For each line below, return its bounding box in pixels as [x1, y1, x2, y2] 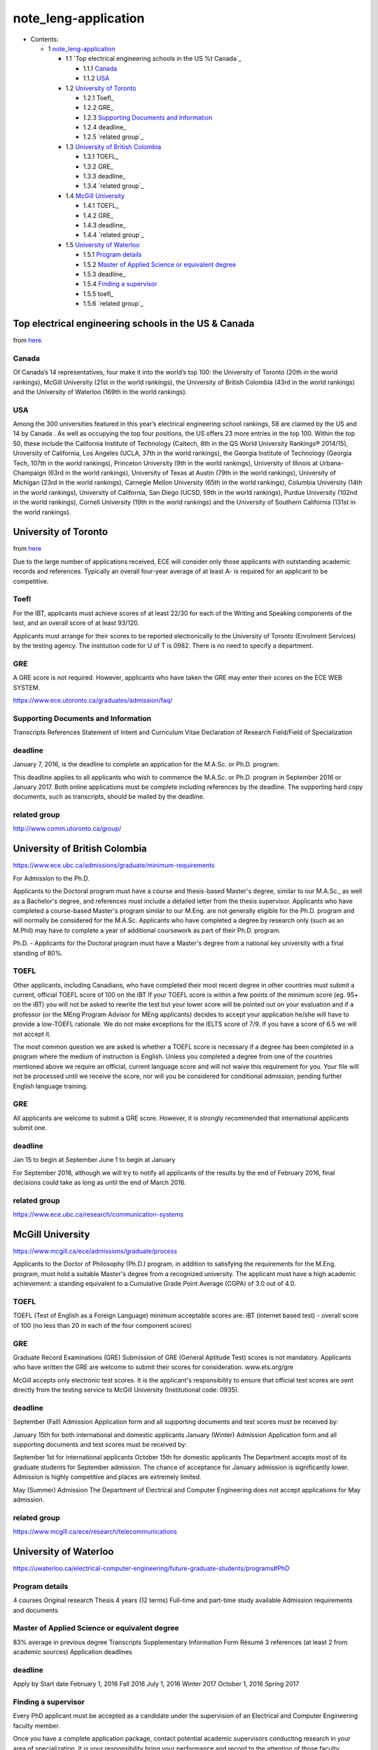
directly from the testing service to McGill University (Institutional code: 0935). [13, 1386, 239, 1394]
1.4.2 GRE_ [83, 211, 114, 220]
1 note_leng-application [48, 44, 115, 52]
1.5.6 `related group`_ [83, 300, 143, 308]
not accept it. [13, 1030, 52, 1038]
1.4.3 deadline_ [83, 220, 126, 229]
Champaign [13, 469, 47, 477]
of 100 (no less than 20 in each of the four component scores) [13, 1321, 192, 1329]
